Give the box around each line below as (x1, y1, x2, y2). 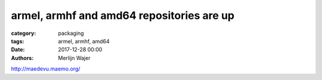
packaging (58, 30, 84, 37)
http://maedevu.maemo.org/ (11, 65, 80, 72)
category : (11, 30, 36, 37)
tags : (11, 37, 24, 44)
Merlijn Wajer (58, 54, 91, 62)
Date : (11, 46, 25, 53)
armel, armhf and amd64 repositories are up (11, 9, 235, 22)
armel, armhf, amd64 (58, 37, 110, 44)
